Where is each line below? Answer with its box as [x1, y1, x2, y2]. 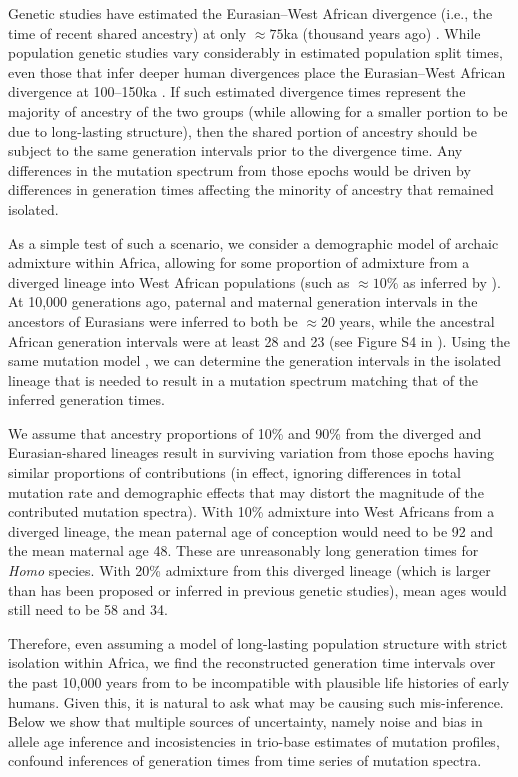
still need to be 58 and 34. [8, 599, 168, 620]
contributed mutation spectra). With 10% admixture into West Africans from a [8, 501, 495, 522]
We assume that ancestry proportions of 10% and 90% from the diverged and [8, 422, 482, 443]
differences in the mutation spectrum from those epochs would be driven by [8, 159, 471, 180]
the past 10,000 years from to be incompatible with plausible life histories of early [8, 672, 510, 692]
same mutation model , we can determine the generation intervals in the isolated [8, 350, 502, 371]
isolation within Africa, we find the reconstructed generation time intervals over [8, 652, 496, 673]
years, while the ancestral [339, 310, 495, 331]
